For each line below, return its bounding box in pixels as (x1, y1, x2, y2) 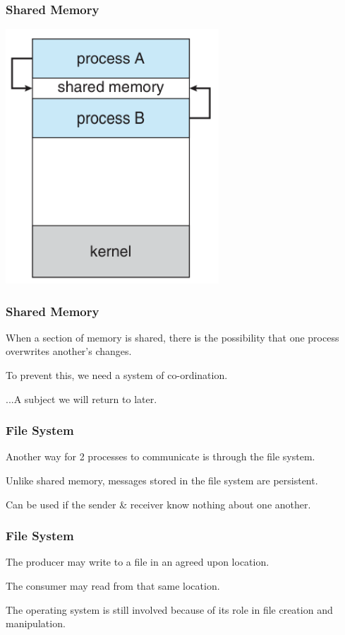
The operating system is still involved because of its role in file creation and (6, 602, 333, 617)
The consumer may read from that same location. (6, 578, 220, 593)
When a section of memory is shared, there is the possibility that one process (6, 330, 339, 344)
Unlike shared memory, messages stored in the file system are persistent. (6, 473, 318, 488)
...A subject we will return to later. (6, 391, 157, 406)
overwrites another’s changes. (6, 344, 132, 359)
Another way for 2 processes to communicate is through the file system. (6, 449, 315, 464)
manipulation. (6, 616, 66, 631)
